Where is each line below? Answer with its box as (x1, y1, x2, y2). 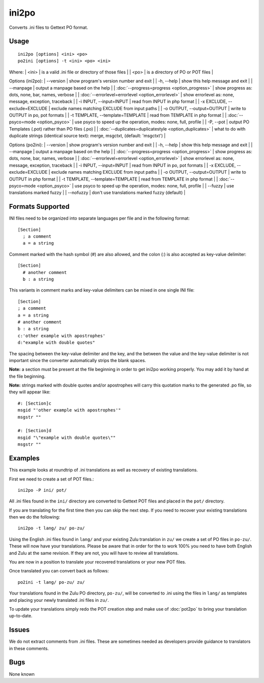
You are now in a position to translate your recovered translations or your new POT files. (9, 559, 186, 565)
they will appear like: (9, 389, 51, 395)
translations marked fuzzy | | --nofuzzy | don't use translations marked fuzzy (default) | (9, 190, 186, 196)
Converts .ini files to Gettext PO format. (9, 24, 88, 30)
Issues (9, 626, 30, 634)
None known (9, 671, 35, 677)
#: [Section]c (18, 400, 51, 406)
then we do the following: (9, 514, 61, 520)
